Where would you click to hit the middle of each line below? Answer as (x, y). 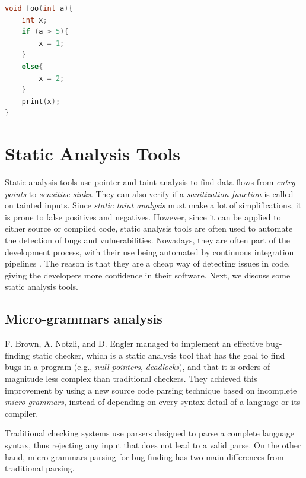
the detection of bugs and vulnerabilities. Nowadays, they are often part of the (148, 240)
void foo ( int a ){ (39, 8)
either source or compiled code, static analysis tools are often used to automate (149, 228)
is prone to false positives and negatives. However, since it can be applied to (143, 216)
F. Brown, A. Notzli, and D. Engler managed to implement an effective (134, 344)
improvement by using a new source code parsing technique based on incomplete (151, 390)
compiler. (22, 413)
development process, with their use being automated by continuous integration (149, 251)
